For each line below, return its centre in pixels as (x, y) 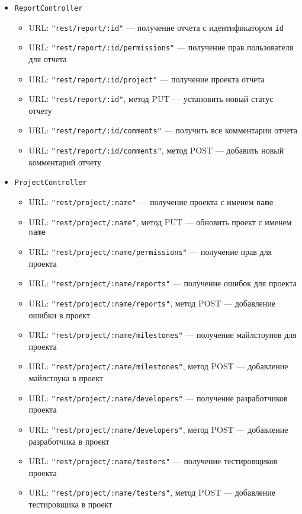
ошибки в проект (59, 315)
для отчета (48, 58)
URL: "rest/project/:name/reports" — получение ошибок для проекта (163, 283)
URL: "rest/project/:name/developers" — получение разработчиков (158, 398)
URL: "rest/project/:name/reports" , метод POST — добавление (152, 303)
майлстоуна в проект (66, 378)
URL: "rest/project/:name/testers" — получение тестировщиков (153, 461)
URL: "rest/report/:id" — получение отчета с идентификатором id (156, 27)
